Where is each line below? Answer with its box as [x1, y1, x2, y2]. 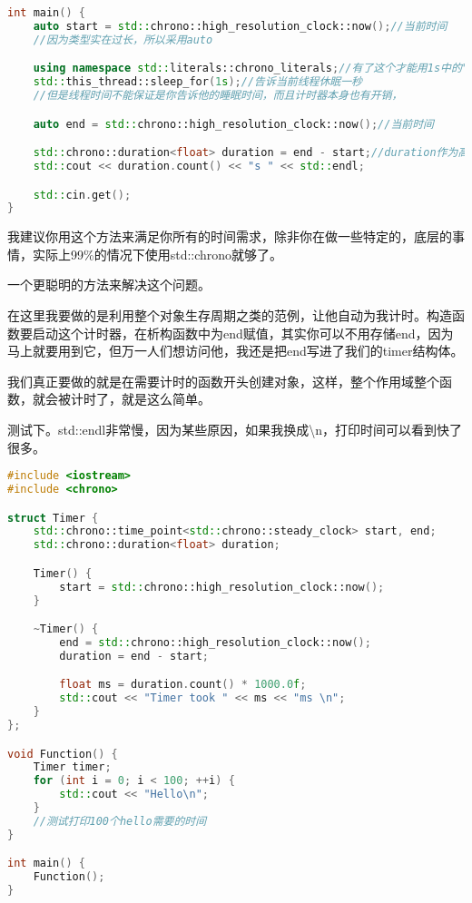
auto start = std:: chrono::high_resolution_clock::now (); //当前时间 [33, 19, 447, 33]
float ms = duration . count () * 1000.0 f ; [59, 678, 307, 692]
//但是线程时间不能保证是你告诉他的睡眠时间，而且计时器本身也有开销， [33, 89, 403, 103]
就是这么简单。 [121, 389, 211, 408]
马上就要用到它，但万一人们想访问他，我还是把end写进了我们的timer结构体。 [7, 341, 464, 360]
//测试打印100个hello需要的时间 [33, 814, 207, 828]
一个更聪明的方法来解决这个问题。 [7, 275, 211, 294]
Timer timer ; [33, 761, 112, 774]
